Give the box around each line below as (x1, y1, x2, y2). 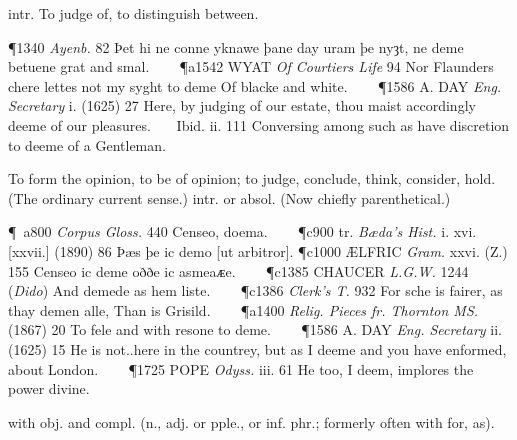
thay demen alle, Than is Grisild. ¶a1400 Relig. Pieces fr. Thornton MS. (8, 299, 479, 320)
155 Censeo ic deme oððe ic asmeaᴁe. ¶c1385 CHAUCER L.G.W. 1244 (8, 260, 469, 281)
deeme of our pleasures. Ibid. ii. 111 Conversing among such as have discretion (8, 114, 510, 135)
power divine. (8, 378, 90, 399)
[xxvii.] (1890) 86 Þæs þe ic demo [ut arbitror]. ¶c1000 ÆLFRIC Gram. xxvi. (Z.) (8, 240, 508, 261)
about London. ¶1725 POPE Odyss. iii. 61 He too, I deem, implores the (8, 358, 474, 379)
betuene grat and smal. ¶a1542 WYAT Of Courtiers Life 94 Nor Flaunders (8, 56, 494, 77)
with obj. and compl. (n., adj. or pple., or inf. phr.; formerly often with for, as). (8, 411, 495, 432)
